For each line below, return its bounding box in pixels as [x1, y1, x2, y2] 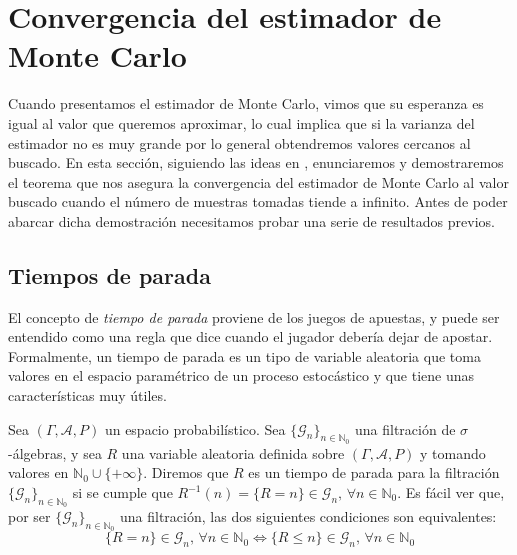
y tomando [420, 442, 486, 463]
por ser [8, 506, 51, 527]
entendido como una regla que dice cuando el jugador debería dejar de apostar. [8, 326, 493, 347]
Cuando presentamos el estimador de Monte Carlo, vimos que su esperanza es [8, 93, 484, 114]
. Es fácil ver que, [397, 482, 505, 503]
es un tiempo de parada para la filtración [248, 462, 500, 483]
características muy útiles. [8, 385, 167, 406]
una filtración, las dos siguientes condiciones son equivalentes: [120, 506, 497, 527]
